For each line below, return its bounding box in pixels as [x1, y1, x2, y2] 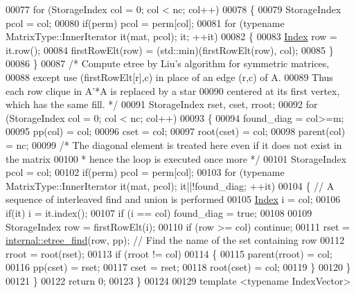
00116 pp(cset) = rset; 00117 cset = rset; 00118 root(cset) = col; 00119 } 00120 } [6, 260, 351, 274]
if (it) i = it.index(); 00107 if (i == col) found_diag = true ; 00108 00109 [6, 205, 312, 220]
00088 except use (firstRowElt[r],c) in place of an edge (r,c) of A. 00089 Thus [6, 69, 333, 84]
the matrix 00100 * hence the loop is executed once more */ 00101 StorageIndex [6, 151, 347, 166]
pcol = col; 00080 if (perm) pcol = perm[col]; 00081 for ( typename [6, 15, 285, 30]
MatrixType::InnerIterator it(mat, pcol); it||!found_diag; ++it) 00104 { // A [6, 178, 335, 193]
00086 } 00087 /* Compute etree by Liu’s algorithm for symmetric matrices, [6, 56, 330, 71]
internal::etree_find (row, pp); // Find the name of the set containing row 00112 [6, 233, 345, 247]
